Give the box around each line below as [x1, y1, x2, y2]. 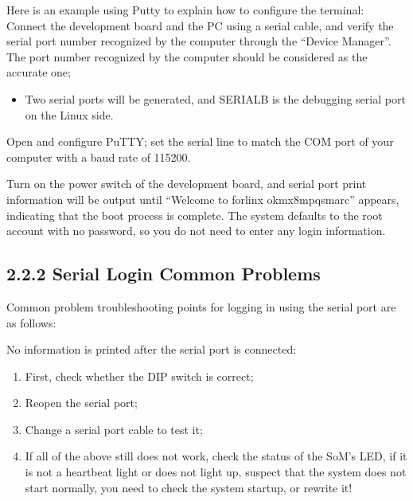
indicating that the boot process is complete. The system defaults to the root [6, 206, 383, 223]
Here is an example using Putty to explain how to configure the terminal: [6, 2, 364, 18]
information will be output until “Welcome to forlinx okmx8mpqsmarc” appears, [6, 190, 399, 207]
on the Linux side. [25, 106, 114, 123]
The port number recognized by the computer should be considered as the [6, 48, 368, 65]
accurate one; [6, 64, 71, 80]
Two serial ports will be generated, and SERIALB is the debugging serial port [25, 90, 406, 107]
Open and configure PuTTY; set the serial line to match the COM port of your [6, 133, 394, 150]
